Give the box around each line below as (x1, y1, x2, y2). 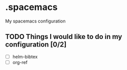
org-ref (12, 59, 28, 65)
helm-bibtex (12, 53, 38, 59)
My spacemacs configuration (5, 18, 66, 24)
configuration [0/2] (5, 40, 67, 49)
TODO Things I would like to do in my (5, 32, 122, 41)
